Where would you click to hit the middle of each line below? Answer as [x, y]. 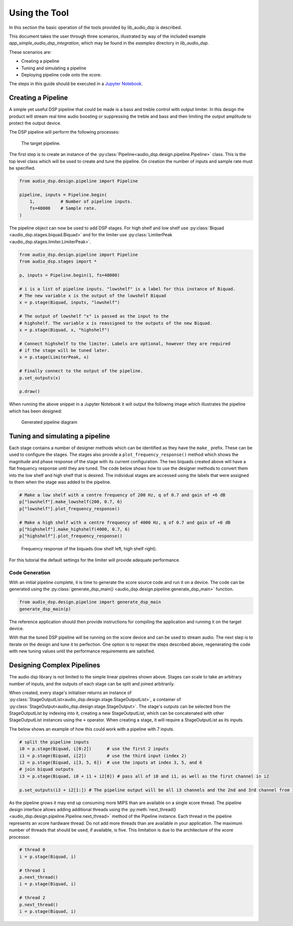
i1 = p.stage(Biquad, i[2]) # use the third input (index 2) [103, 756]
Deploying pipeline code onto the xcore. [62, 75]
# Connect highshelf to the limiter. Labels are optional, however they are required [125, 343]
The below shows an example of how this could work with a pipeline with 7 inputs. [92, 729]
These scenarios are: [30, 52]
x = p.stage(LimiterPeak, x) [54, 357]
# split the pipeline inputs [54, 742]
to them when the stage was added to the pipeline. [60, 482]
